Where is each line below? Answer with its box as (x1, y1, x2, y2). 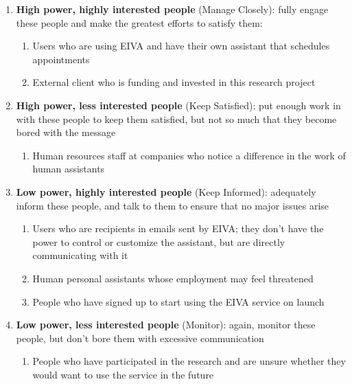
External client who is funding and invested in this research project (32, 75, 316, 89)
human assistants (32, 161, 105, 176)
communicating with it (32, 248, 128, 262)
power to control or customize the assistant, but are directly (32, 234, 285, 249)
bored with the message (16, 125, 116, 139)
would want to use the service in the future (32, 367, 214, 381)
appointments (32, 52, 90, 66)
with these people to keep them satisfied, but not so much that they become (16, 111, 337, 126)
